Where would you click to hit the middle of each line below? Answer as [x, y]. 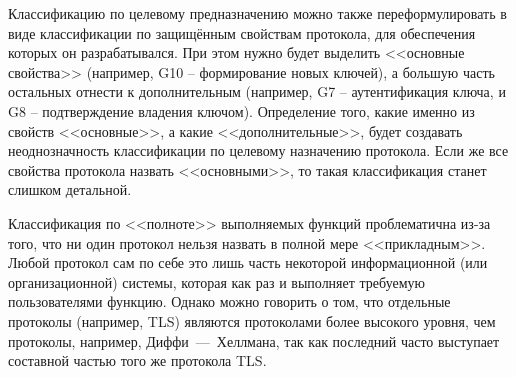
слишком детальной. [70, 189]
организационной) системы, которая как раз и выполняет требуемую [216, 281]
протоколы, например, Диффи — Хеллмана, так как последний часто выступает [254, 340]
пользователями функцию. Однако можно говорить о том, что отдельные [229, 301]
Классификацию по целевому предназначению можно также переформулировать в [257, 13]
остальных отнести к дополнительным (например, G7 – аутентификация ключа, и [257, 91]
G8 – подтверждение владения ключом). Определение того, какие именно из [241, 110]
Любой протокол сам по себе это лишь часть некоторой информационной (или [248, 262]
